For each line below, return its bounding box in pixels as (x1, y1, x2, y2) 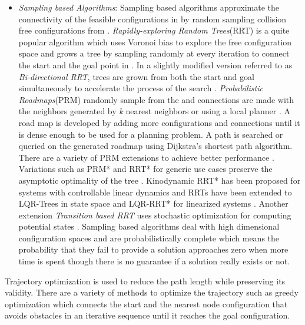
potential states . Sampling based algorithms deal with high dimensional (18, 220, 280, 233)
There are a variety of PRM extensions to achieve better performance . (18, 151, 274, 163)
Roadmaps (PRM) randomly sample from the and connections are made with (18, 93, 294, 105)
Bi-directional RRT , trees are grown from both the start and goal (18, 70, 254, 82)
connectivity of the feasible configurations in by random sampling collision (18, 12, 287, 25)
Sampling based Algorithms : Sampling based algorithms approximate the (18, 1, 280, 13)
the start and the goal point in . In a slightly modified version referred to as (18, 58, 293, 71)
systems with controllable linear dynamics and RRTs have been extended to (18, 185, 292, 198)
